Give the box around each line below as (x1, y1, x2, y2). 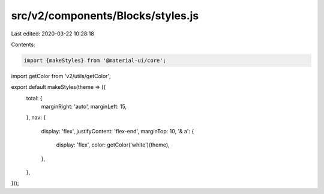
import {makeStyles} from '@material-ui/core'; (23, 57, 166, 64)
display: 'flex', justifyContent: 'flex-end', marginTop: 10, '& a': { (41, 127, 194, 135)
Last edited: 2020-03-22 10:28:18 (11, 30, 94, 37)
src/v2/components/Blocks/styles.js (11, 9, 199, 22)
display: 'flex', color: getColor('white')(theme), (56, 141, 170, 148)
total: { (26, 94, 43, 102)
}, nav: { (26, 114, 46, 121)
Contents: (11, 41, 35, 48)
